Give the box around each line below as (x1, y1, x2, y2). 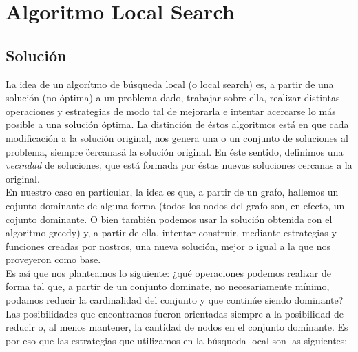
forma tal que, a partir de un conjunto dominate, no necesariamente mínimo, (6, 279, 330, 293)
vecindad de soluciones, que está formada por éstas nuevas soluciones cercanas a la (6, 158, 352, 172)
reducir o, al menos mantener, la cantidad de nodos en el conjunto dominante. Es (6, 320, 348, 334)
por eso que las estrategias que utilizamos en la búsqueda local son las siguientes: (6, 333, 348, 347)
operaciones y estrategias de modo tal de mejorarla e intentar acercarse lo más (6, 103, 336, 118)
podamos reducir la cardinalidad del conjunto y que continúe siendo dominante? (6, 293, 344, 307)
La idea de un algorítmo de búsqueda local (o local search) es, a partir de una (6, 76, 334, 91)
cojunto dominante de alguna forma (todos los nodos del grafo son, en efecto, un (6, 198, 345, 212)
